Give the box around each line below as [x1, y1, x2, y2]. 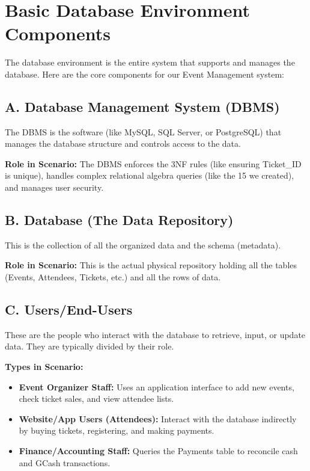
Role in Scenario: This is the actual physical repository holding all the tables [5, 259, 297, 271]
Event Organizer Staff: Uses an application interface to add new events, [19, 380, 294, 393]
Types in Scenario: [5, 360, 84, 373]
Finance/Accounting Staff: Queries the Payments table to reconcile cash [19, 445, 298, 457]
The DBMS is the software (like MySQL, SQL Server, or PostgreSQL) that [5, 125, 282, 138]
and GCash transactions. [19, 456, 111, 469]
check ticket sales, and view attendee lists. [19, 392, 174, 405]
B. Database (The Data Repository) [5, 211, 234, 229]
